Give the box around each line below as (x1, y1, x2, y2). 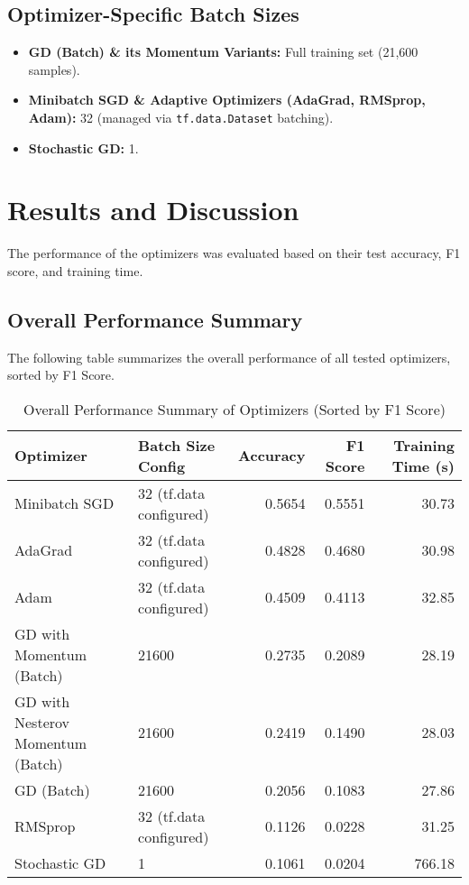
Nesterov (14, 711, 70, 733)
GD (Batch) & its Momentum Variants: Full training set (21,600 (28, 42, 418, 61)
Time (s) (391, 455, 455, 476)
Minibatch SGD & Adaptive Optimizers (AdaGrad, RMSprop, (28, 90, 426, 109)
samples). (28, 60, 80, 78)
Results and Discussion (7, 191, 299, 228)
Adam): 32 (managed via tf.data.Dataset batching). (28, 107, 334, 126)
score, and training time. (7, 261, 143, 280)
